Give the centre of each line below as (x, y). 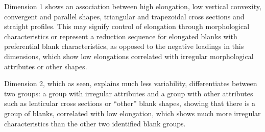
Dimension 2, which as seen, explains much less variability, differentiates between (131, 83)
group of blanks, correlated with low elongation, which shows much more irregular (132, 113)
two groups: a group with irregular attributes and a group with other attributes (129, 93)
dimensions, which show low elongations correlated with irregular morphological (129, 56)
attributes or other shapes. (46, 66)
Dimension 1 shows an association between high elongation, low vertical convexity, (133, 6)
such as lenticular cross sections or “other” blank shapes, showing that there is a (130, 103)
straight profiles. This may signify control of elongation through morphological (127, 26)
